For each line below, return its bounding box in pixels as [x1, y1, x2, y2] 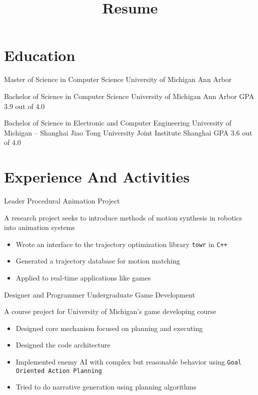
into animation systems [4, 222, 75, 232]
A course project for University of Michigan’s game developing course [4, 306, 216, 316]
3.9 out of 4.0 [4, 100, 45, 111]
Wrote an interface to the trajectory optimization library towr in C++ [15, 238, 227, 249]
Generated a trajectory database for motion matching [15, 255, 180, 266]
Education [4, 45, 75, 65]
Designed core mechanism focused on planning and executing [15, 322, 203, 333]
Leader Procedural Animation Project [4, 195, 120, 205]
